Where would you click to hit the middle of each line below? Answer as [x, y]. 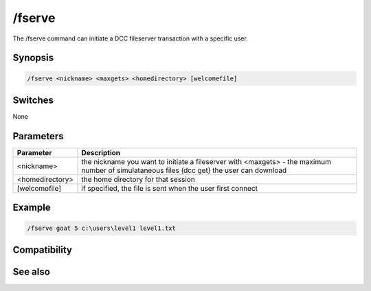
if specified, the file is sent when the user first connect [169, 188]
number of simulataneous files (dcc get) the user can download [184, 170]
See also [32, 271]
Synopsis [33, 58]
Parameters [38, 136]
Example [32, 208]
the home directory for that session [138, 179]
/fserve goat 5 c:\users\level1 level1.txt [102, 228]
